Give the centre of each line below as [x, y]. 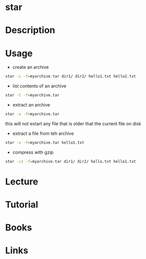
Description [30, 30]
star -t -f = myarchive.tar [32, 95]
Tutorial [22, 205]
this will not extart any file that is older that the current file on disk [73, 123]
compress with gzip [33, 152]
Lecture [22, 181]
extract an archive [31, 105]
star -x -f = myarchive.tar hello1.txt [45, 142]
